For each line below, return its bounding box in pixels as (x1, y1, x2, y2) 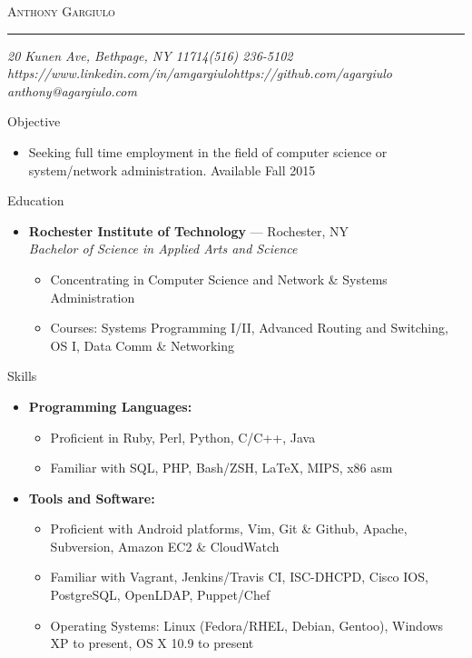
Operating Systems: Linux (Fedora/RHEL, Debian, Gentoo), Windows (50, 615, 444, 634)
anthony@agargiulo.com (7, 81, 137, 100)
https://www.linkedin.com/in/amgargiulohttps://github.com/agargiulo (7, 64, 393, 83)
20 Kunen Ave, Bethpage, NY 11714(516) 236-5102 (7, 45, 293, 65)
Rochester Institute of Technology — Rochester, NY (28, 221, 349, 240)
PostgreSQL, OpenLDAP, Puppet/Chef (50, 585, 270, 604)
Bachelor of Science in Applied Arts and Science (28, 239, 298, 258)
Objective (7, 112, 61, 131)
